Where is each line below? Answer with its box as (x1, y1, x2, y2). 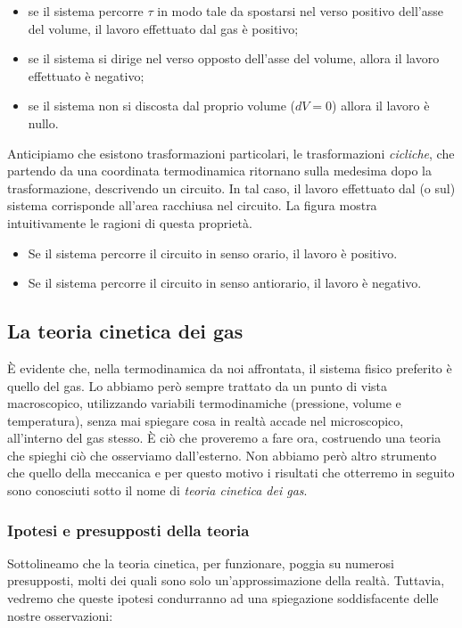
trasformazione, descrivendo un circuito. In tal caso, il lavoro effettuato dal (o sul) (7, 178, 456, 197)
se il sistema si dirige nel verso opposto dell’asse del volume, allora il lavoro (28, 49, 440, 68)
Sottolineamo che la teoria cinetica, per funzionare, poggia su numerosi (7, 553, 394, 572)
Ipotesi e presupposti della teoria (7, 518, 250, 541)
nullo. (28, 113, 59, 132)
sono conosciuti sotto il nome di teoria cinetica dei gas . (7, 481, 308, 500)
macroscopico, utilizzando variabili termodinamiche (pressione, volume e (7, 394, 401, 412)
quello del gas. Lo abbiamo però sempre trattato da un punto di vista (7, 376, 388, 395)
